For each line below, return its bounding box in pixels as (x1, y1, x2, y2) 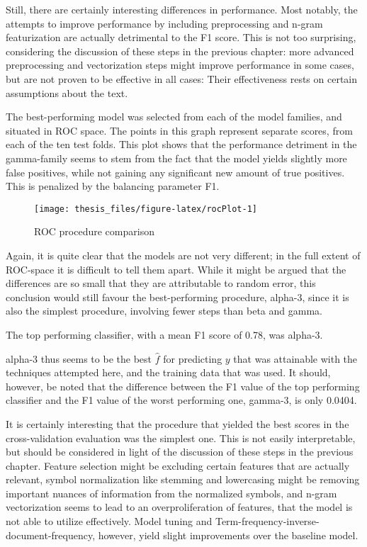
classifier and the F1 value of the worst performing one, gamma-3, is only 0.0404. (6, 393, 357, 407)
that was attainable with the (233, 351, 358, 366)
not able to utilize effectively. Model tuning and (6, 514, 213, 529)
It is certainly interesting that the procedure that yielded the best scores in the (6, 416, 349, 431)
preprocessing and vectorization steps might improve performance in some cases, (6, 57, 354, 72)
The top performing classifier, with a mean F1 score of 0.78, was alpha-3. (6, 327, 323, 342)
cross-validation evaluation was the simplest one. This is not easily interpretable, (6, 430, 356, 445)
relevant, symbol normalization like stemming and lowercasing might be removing (6, 472, 360, 487)
